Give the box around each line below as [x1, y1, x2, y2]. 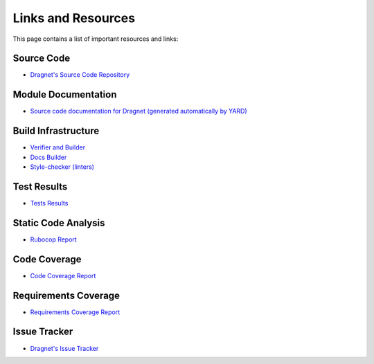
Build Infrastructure [12, 125, 100, 137]
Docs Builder [30, 153, 67, 161]
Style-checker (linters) [30, 163, 95, 171]
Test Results [12, 181, 68, 192]
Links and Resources [12, 10, 135, 26]
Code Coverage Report [30, 271, 96, 280]
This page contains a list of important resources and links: [12, 35, 179, 43]
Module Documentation [12, 89, 117, 100]
